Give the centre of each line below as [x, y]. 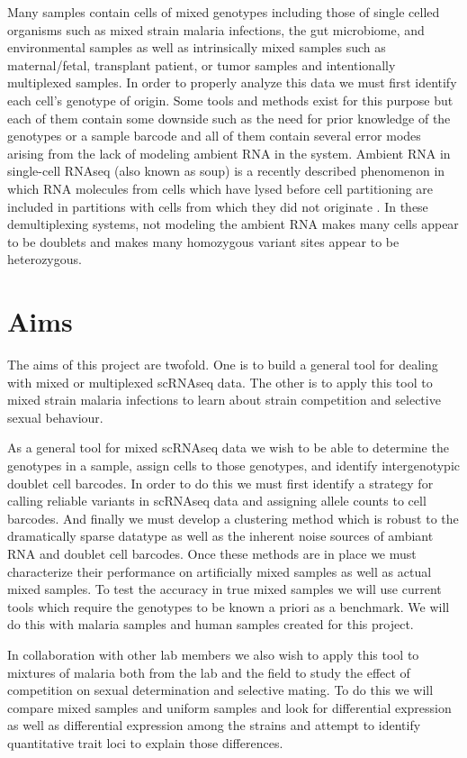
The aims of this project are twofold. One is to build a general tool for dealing [223, 365]
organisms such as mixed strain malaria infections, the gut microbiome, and [216, 29]
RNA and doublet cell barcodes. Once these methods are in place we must [212, 553]
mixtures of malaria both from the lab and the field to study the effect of [209, 672]
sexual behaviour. [55, 417]
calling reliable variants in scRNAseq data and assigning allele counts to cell [217, 501]
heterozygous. [45, 259]
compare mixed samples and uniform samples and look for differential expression [229, 707]
